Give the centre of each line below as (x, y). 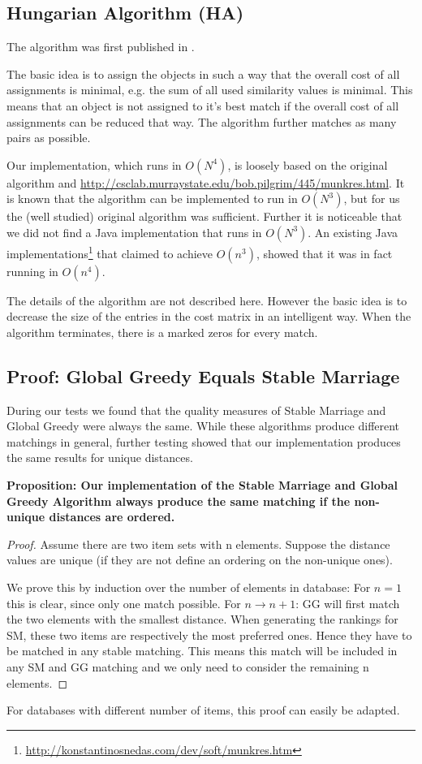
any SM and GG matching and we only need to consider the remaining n (188, 666)
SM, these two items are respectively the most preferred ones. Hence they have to (209, 635)
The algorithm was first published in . (101, 47)
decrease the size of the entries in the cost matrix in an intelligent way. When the (209, 316)
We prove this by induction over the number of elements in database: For (189, 587)
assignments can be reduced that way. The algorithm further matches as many (202, 121)
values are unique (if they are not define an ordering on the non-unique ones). (200, 560)
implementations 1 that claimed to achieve (110, 252)
